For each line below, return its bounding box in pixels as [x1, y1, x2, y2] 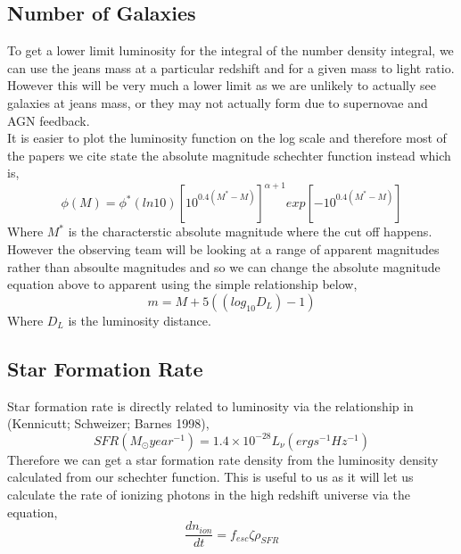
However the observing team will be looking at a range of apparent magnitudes [7, 240, 440, 259]
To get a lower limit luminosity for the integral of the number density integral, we [7, 41, 454, 60]
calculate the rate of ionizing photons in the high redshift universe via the [7, 485, 410, 503]
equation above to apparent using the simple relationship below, [7, 275, 358, 294]
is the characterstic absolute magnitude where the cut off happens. [68, 222, 432, 241]
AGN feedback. [7, 111, 90, 129]
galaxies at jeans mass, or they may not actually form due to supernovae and [7, 93, 428, 112]
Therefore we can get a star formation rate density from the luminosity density [7, 450, 439, 468]
